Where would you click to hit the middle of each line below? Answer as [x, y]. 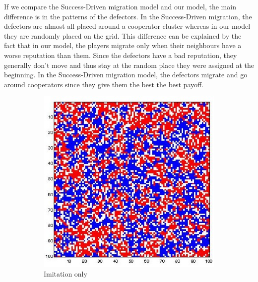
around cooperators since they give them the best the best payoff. [104, 84]
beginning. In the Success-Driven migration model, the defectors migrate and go [126, 75]
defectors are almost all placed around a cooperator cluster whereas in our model [127, 26]
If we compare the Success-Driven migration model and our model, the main [120, 6]
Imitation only [65, 273]
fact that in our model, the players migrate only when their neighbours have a [123, 45]
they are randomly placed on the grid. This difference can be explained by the [123, 35]
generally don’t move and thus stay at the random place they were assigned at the [129, 65]
